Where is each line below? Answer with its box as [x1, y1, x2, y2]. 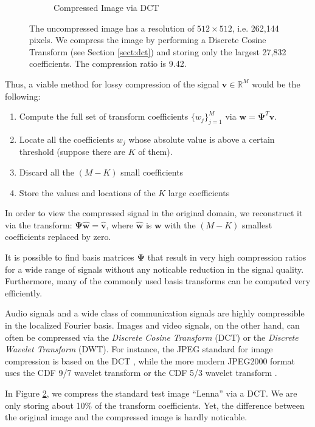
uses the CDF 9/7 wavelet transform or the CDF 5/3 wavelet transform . [5, 366, 277, 379]
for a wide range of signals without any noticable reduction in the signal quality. [5, 262, 304, 275]
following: [5, 89, 41, 102]
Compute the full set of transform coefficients [19, 110, 189, 123]
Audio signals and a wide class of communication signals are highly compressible [5, 307, 305, 319]
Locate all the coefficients [19, 132, 114, 145]
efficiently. [5, 286, 43, 299]
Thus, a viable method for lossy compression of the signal [5, 77, 220, 90]
